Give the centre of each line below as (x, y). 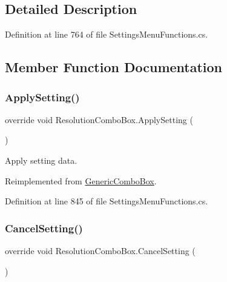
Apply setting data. (41, 160)
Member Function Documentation (114, 67)
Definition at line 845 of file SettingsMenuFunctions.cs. (107, 201)
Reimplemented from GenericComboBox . (81, 180)
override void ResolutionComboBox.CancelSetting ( (100, 250)
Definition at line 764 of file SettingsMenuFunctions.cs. (107, 34)
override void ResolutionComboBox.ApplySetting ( (99, 119)
